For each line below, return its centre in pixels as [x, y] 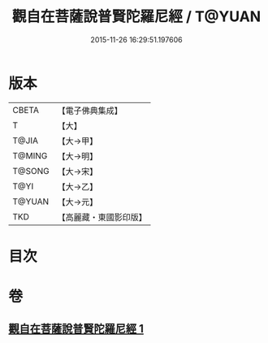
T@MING [30, 155]
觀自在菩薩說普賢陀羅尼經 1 [76, 329]
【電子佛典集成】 [90, 111]
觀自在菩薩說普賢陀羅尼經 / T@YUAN [136, 17]
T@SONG [31, 171]
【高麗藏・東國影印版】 [102, 217]
